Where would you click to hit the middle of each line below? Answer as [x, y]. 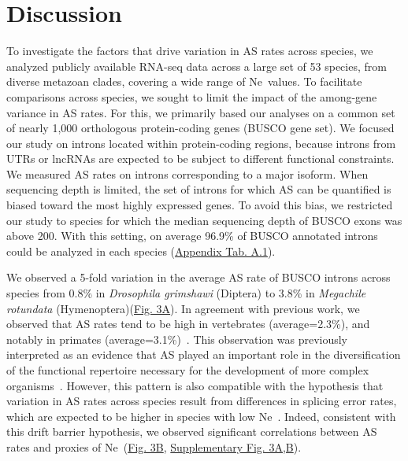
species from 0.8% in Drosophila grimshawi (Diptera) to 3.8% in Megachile [186, 293]
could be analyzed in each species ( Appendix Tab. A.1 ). [141, 251]
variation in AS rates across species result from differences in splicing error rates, [202, 401]
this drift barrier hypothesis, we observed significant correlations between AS [192, 431]
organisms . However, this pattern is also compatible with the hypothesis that [195, 385]
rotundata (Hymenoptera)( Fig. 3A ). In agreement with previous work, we [183, 308]
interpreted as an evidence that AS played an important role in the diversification [204, 354]
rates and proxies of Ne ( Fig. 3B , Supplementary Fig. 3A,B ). [154, 446]
